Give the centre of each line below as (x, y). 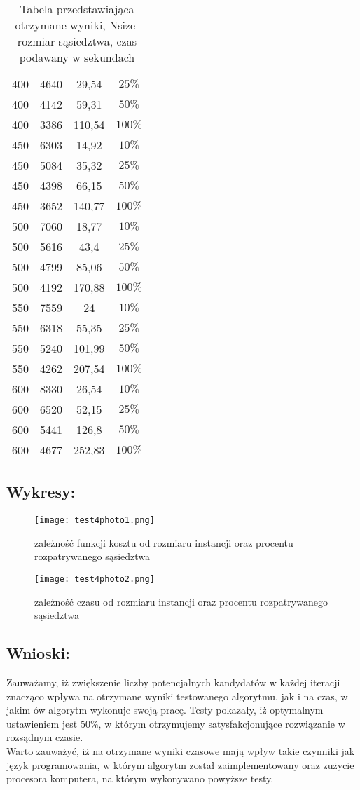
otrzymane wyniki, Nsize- (77, 25)
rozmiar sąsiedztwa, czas (77, 41)
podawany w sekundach (77, 57)
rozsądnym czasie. (45, 737)
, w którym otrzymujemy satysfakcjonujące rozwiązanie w (222, 723)
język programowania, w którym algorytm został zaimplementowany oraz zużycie (180, 764)
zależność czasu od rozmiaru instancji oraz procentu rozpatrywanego (181, 601)
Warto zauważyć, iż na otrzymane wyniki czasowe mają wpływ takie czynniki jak (181, 751)
